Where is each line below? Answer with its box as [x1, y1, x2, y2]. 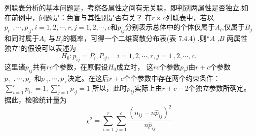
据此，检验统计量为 [4, 95, 67, 105]
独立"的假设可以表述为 [4, 43, 76, 53]
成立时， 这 [116, 61, 153, 71]
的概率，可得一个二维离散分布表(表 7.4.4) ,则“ [63, 33, 210, 43]
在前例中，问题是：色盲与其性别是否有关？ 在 [4, 12, 152, 22]
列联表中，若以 [165, 12, 214, 22]
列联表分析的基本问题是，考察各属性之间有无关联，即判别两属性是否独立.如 [4, 2, 248, 12]
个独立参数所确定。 [188, 83, 251, 93]
